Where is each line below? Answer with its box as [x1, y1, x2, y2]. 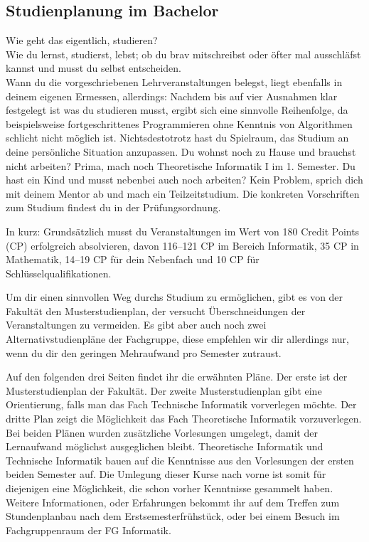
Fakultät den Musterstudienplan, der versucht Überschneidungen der [6, 303, 306, 318]
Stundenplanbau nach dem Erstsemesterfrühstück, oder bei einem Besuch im [6, 509, 340, 524]
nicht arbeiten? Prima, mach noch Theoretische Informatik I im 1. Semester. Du [6, 158, 355, 173]
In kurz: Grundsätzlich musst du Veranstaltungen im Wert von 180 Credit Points [6, 223, 360, 238]
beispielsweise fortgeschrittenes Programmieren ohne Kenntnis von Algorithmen [6, 116, 353, 131]
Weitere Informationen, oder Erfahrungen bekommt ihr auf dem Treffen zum [6, 494, 340, 509]
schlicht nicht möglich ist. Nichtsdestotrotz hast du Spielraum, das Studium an [6, 130, 349, 145]
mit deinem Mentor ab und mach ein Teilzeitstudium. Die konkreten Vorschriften [6, 186, 360, 201]
